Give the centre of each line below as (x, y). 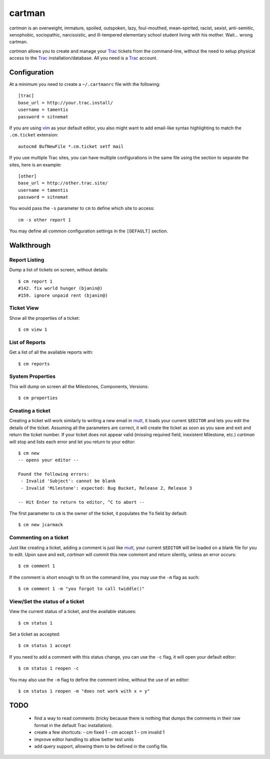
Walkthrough (30, 246)
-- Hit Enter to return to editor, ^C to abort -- (81, 502)
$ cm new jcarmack (41, 525)
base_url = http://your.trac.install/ (66, 103)
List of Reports (27, 342)
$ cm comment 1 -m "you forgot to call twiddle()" (81, 589)
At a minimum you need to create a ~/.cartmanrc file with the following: (85, 84)
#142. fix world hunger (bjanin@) (60, 288)
